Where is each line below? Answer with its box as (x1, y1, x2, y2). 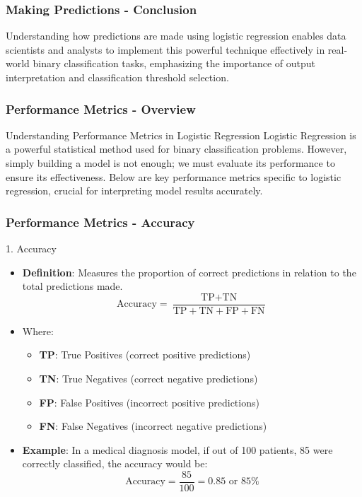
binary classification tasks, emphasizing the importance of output (33, 56, 316, 71)
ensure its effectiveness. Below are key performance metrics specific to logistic (6, 169, 341, 184)
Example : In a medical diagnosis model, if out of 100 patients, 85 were (22, 442, 333, 457)
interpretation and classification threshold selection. (6, 70, 229, 84)
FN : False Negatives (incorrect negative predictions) (39, 419, 267, 433)
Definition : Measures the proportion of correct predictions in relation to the (22, 264, 356, 279)
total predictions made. (22, 279, 123, 293)
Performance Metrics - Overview (6, 100, 196, 117)
